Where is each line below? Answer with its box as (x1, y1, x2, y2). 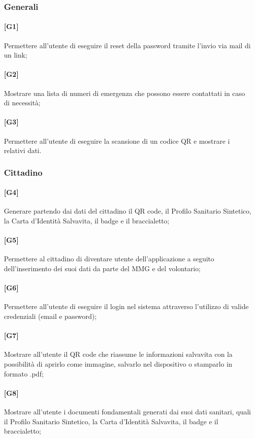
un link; (4, 50, 28, 60)
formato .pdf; (4, 368, 44, 378)
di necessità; (4, 97, 41, 108)
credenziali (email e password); (4, 311, 97, 321)
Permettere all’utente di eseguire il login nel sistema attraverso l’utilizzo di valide (4, 301, 249, 312)
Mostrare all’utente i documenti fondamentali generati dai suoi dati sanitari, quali (4, 406, 251, 416)
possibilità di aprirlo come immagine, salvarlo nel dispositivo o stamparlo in (4, 358, 232, 369)
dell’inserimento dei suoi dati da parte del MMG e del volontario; (4, 263, 201, 274)
